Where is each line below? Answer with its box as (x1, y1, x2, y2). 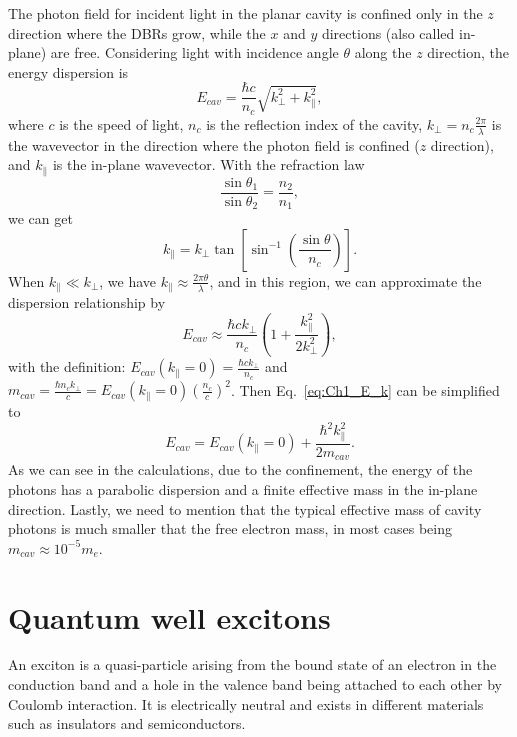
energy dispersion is (8, 61, 129, 82)
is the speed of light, (59, 113, 184, 134)
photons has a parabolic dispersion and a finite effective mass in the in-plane (8, 478, 478, 499)
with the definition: (8, 356, 126, 377)
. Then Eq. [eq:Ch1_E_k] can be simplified (230, 379, 500, 400)
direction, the (427, 42, 510, 63)
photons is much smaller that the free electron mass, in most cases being (8, 518, 452, 539)
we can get (8, 208, 73, 229)
